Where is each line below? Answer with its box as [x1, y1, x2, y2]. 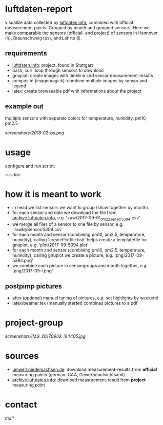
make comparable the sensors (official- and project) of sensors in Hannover [5, 30, 158, 36]
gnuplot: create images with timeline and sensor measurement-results [12, 72, 153, 78]
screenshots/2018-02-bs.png [5, 130, 64, 135]
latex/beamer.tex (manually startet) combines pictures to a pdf [12, 300, 138, 306]
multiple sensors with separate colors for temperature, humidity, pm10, [5, 115, 147, 121]
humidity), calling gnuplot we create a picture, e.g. [12, 252, 114, 258]
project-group [5, 317, 63, 328]
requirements [5, 49, 47, 58]
